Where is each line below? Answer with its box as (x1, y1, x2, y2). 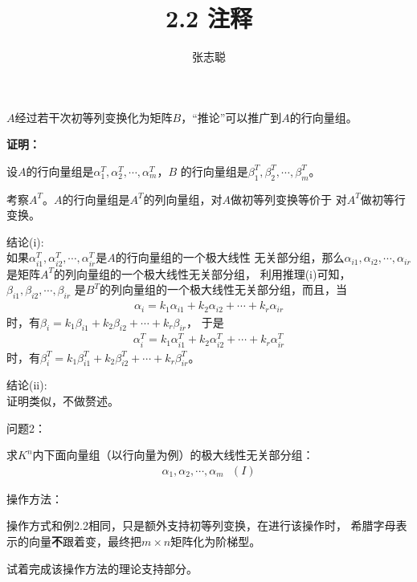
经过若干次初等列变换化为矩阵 (14, 108, 173, 125)
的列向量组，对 (143, 190, 223, 207)
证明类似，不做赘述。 (6, 392, 119, 409)
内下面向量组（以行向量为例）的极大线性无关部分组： (32, 446, 314, 463)
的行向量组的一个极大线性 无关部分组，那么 (115, 249, 345, 266)
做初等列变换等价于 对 (231, 190, 347, 207)
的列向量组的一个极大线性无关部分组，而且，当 (99, 281, 347, 298)
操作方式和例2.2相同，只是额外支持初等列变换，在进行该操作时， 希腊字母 (6, 517, 396, 534)
